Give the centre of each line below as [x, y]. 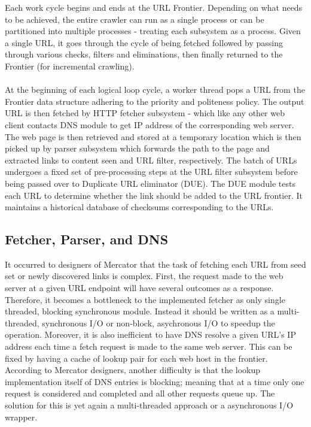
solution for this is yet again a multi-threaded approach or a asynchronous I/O [149, 405]
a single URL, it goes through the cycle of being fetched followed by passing [144, 42]
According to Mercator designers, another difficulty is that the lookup [133, 370]
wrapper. [21, 417]
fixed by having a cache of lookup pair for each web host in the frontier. [136, 358]
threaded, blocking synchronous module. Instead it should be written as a [140, 311]
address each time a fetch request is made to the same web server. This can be [149, 346]
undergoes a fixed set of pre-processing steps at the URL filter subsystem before [151, 172]
